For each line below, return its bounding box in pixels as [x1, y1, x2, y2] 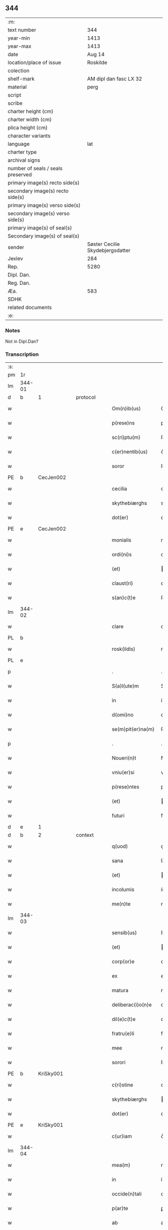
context [75, 832, 94, 839]
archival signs [7, 156, 40, 163]
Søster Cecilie [87, 240, 120, 248]
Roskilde [87, 59, 107, 66]
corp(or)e [111, 958, 135, 965]
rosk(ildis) [111, 646, 136, 653]
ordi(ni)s [111, 551, 132, 558]
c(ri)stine [111, 1082, 133, 1089]
